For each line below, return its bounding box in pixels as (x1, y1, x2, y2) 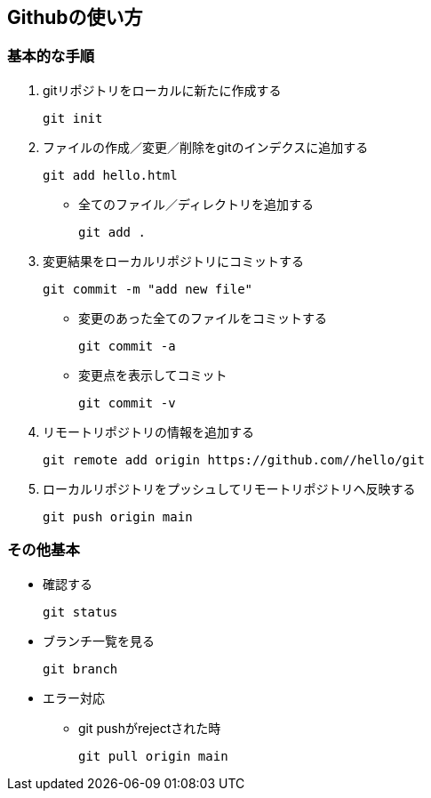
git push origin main (43, 509, 193, 524)
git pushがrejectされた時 (78, 720, 221, 736)
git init (43, 110, 103, 125)
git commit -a (78, 338, 176, 353)
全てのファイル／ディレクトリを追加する (78, 196, 315, 212)
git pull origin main (78, 748, 228, 763)
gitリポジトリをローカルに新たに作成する (43, 82, 282, 98)
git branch (43, 661, 118, 676)
